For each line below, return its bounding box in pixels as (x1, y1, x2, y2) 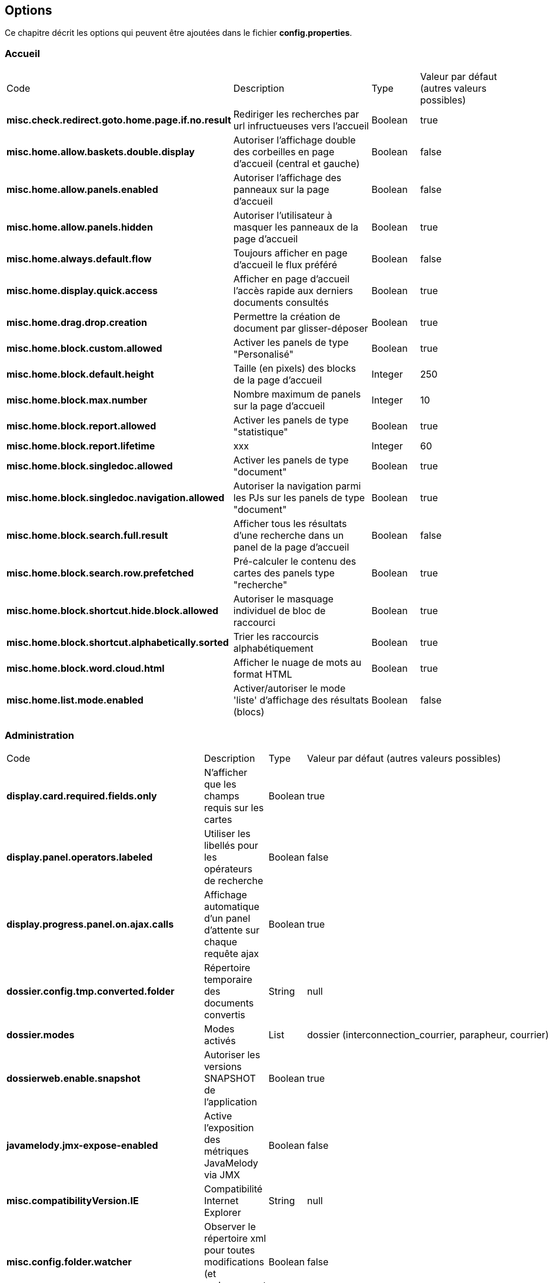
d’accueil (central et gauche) (233, 158, 360, 170)
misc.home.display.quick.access (6, 285, 158, 297)
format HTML (233, 668, 292, 681)
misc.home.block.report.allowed (6, 420, 156, 432)
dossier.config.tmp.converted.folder (6, 985, 175, 997)
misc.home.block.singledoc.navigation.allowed (6, 492, 225, 504)
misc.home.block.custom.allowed (6, 342, 162, 355)
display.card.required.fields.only (6, 789, 157, 802)
